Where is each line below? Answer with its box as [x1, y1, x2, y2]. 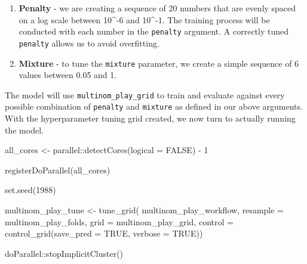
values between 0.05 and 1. [19, 69, 117, 81]
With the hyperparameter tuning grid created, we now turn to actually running [5, 112, 296, 125]
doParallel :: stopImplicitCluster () [5, 247, 124, 259]
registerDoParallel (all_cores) [5, 163, 110, 176]
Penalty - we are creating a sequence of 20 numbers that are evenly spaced [19, 2, 296, 14]
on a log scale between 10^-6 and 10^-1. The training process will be [19, 13, 270, 26]
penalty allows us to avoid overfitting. [19, 36, 159, 49]
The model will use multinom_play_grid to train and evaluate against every [5, 88, 285, 101]
